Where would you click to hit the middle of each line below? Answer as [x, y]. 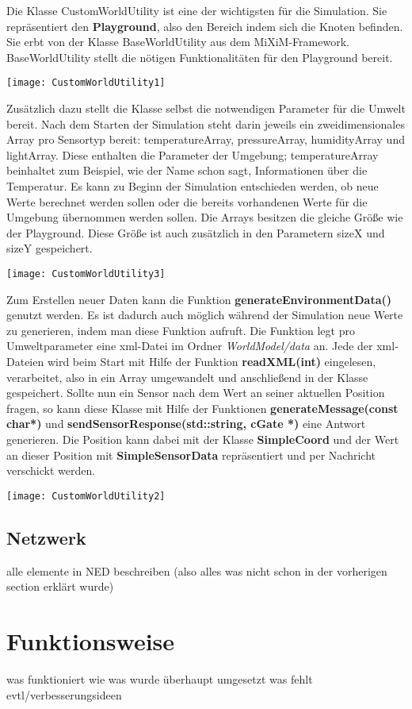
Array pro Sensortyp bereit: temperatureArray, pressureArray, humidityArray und [206, 139]
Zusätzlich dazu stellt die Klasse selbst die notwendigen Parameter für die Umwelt [206, 108]
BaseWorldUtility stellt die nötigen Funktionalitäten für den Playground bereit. [200, 57]
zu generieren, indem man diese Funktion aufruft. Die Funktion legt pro [181, 330]
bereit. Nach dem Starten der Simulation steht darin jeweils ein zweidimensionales [206, 123]
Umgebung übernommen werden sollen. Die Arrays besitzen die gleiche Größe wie [205, 217]
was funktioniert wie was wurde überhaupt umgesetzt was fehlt [160, 678]
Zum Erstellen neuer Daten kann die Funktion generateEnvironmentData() [199, 299]
